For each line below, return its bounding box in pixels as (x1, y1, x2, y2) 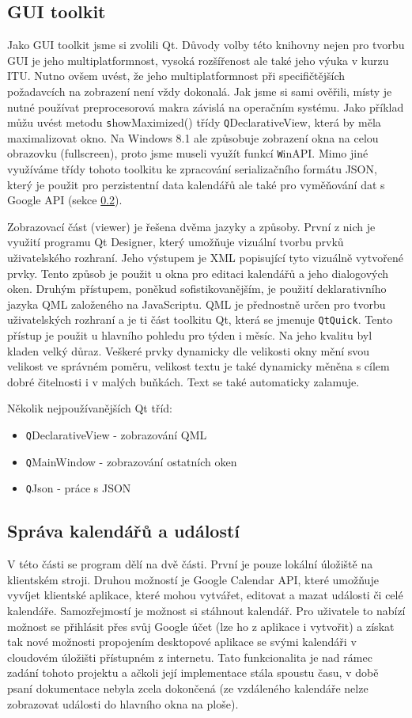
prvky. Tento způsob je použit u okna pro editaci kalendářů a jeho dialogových (7, 264, 389, 281)
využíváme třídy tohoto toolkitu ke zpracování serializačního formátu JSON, (7, 161, 377, 177)
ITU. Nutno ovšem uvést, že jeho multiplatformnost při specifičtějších (7, 67, 346, 84)
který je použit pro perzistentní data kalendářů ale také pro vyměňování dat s (7, 176, 385, 192)
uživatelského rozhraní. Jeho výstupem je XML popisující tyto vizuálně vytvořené (7, 249, 403, 266)
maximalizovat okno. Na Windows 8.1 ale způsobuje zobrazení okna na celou (7, 129, 379, 146)
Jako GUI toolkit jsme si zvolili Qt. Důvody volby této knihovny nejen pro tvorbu (7, 36, 405, 53)
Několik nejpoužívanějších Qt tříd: (7, 400, 172, 416)
